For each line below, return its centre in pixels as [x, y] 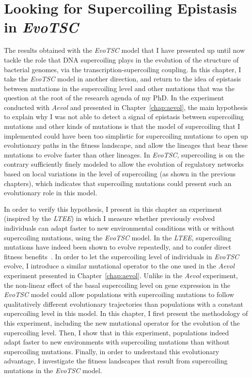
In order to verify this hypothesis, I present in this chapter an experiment [113, 209]
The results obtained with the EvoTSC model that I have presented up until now [124, 50]
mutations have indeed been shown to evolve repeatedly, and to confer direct [118, 247]
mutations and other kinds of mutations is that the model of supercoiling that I [122, 126]
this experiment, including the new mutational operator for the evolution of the [122, 322]
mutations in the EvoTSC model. [53, 370]
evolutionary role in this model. [51, 193]
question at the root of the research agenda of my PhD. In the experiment [114, 98]
